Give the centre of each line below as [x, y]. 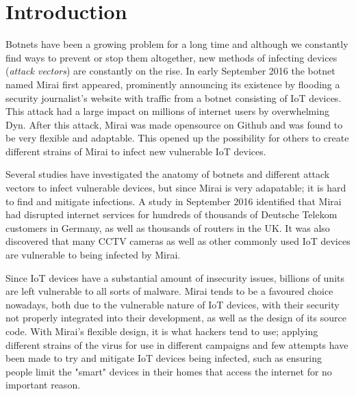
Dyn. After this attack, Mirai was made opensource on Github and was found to [174, 124]
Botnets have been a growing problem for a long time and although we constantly [177, 44]
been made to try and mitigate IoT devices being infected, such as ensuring [164, 358]
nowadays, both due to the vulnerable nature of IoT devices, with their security [173, 304]
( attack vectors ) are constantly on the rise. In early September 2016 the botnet [170, 71]
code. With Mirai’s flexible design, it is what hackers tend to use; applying [162, 331]
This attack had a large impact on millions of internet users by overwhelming [167, 111]
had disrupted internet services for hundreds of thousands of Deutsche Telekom [171, 214]
